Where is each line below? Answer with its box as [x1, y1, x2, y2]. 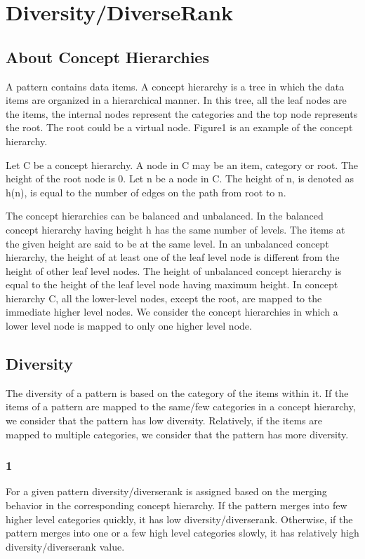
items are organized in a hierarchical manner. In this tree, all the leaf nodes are [6, 93, 347, 107]
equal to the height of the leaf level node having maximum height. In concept [6, 277, 338, 292]
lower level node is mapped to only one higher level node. [6, 318, 252, 333]
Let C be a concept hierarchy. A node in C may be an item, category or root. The [6, 157, 359, 172]
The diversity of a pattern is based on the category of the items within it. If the [6, 385, 349, 400]
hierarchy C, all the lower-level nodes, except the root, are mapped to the [6, 290, 322, 305]
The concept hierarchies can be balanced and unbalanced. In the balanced [6, 208, 324, 223]
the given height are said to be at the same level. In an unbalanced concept [6, 236, 329, 250]
